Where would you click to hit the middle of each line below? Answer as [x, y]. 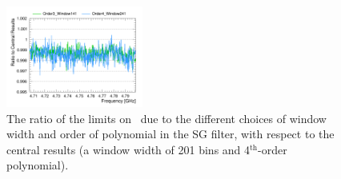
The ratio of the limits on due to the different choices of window [166, 118]
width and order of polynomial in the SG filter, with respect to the [170, 134]
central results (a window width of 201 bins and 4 [128, 149]
